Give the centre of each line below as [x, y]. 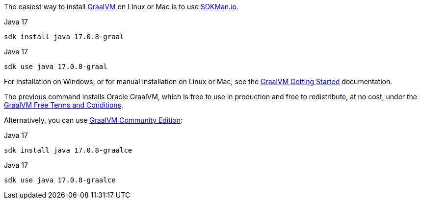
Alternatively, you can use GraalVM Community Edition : [93, 120]
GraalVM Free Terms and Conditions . [64, 105]
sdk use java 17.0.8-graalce [60, 180]
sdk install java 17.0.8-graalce [68, 150]
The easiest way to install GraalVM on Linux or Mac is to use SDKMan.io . [121, 7]
